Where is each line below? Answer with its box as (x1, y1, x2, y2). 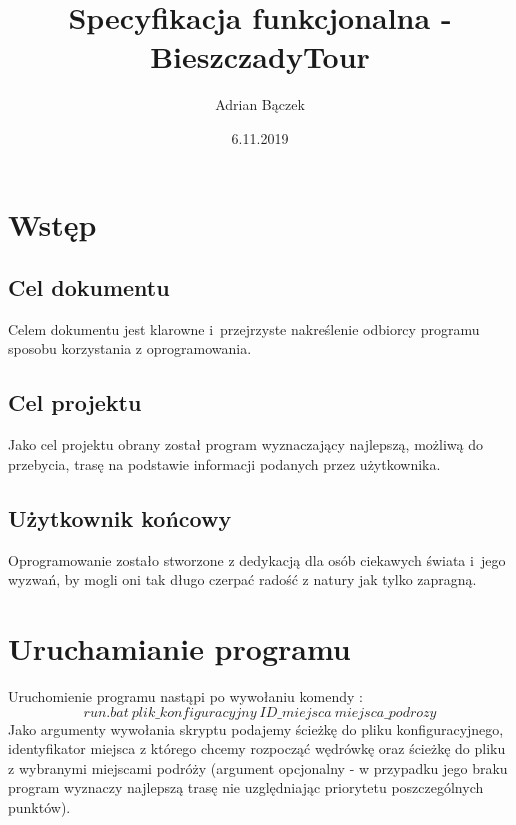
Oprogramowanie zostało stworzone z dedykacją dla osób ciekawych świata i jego (8, 549, 506, 570)
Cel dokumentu (8, 272, 170, 303)
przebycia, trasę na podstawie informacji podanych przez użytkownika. (8, 453, 441, 474)
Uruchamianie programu (8, 628, 351, 669)
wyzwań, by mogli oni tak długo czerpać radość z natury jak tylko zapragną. (8, 569, 477, 590)
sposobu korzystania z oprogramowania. (8, 338, 252, 359)
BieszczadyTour (150, 36, 370, 77)
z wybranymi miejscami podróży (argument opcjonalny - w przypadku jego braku (8, 757, 508, 778)
